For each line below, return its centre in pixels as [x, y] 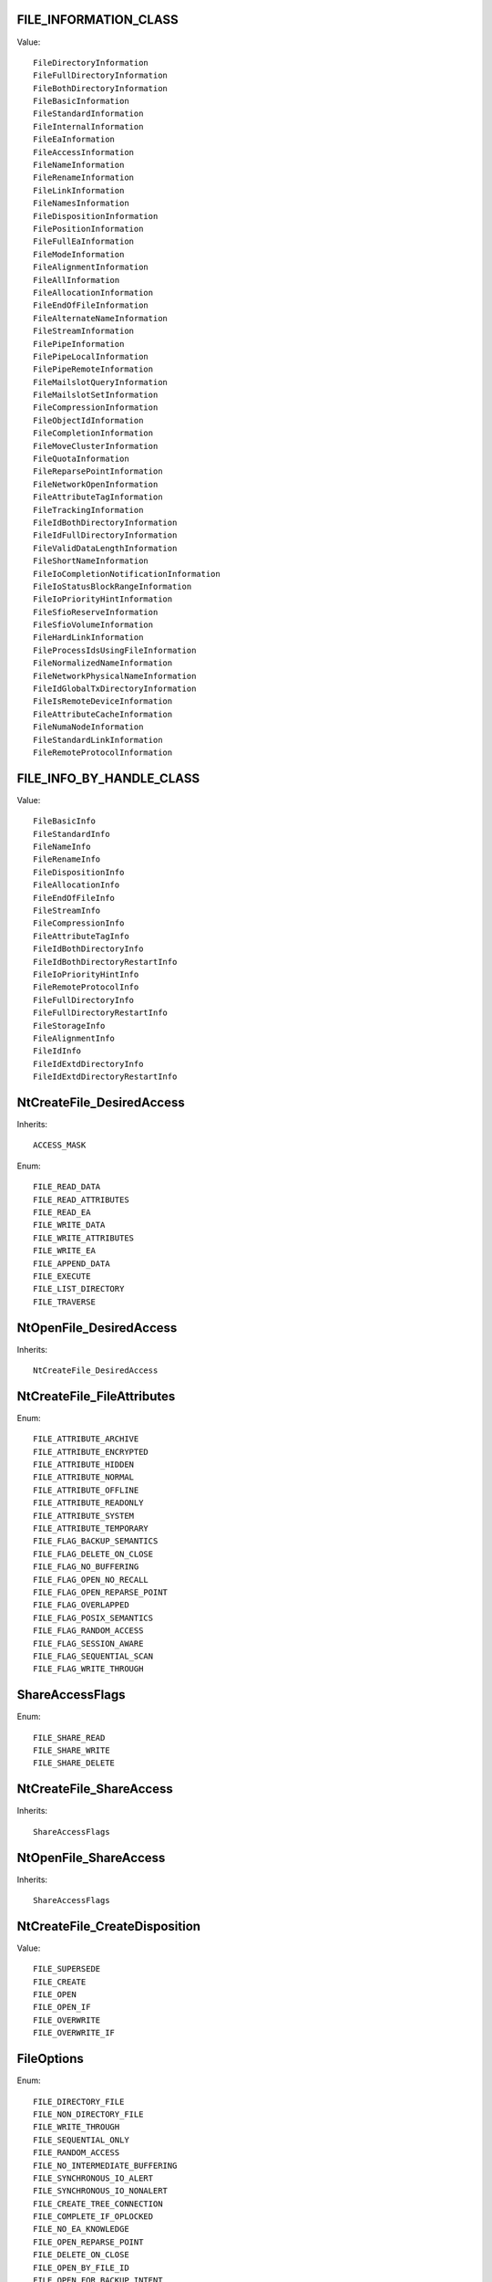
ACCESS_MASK [60, 1145]
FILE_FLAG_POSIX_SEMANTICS [93, 1617]
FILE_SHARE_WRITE [72, 1751]
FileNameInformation [79, 165]
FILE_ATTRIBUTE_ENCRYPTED [91, 1452]
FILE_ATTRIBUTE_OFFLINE [86, 1490]
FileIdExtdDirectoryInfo [88, 1064]
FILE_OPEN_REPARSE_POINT [88, 2242]
